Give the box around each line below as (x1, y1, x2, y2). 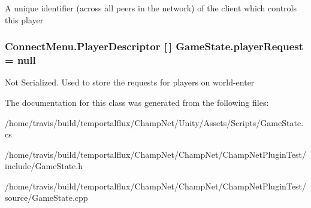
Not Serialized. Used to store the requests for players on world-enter (5, 76, 255, 88)
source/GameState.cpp (5, 191, 88, 204)
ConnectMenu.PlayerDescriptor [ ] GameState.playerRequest (5, 39, 304, 54)
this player (5, 13, 44, 26)
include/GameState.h (5, 160, 83, 172)
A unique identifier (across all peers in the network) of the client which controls (5, 2, 297, 14)
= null (5, 53, 36, 68)
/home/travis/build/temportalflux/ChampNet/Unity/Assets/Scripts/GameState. (5, 116, 304, 129)
